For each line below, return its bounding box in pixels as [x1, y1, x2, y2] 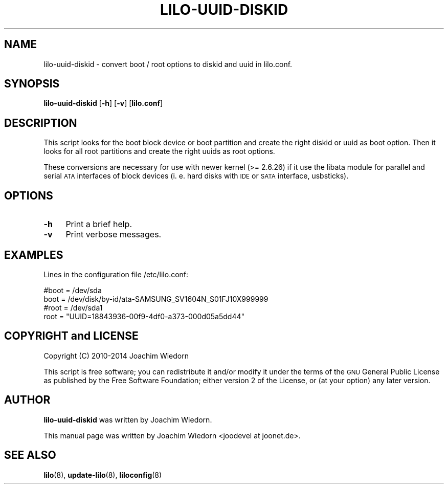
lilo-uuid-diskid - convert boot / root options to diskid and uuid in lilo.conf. [43, 59, 293, 69]
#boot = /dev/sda [43, 285, 102, 295]
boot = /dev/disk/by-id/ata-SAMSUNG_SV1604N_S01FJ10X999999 [43, 294, 268, 303]
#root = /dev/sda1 [43, 303, 103, 312]
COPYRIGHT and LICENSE [4, 329, 139, 343]
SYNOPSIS [4, 77, 60, 91]
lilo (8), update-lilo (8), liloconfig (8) [43, 470, 162, 479]
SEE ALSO [4, 449, 56, 462]
